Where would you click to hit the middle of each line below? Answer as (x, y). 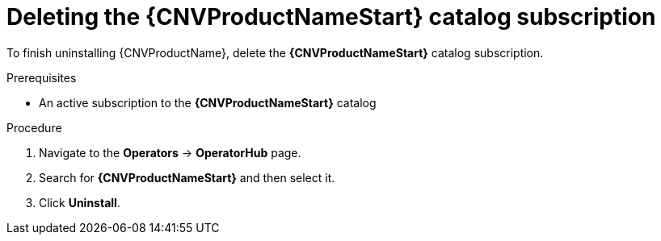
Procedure (34, 127)
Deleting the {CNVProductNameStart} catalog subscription (331, 17)
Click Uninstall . (80, 202)
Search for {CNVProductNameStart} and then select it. (187, 177)
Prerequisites (42, 77)
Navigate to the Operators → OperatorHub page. (170, 152)
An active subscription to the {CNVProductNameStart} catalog (208, 102)
